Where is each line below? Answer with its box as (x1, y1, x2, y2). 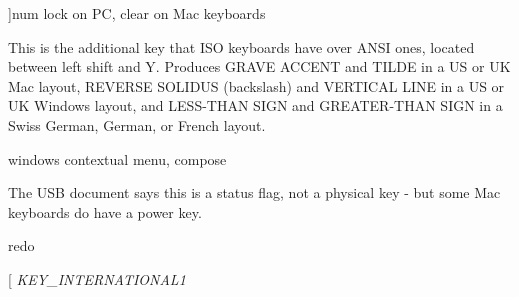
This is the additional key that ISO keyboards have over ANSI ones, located (8, 36, 475, 57)
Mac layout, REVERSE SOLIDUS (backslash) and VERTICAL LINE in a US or (8, 75, 505, 96)
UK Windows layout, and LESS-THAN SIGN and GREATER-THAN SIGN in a (8, 95, 503, 116)
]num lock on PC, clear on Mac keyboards (8, 3, 266, 23)
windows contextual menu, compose (8, 148, 227, 169)
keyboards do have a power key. (8, 201, 202, 222)
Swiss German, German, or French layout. (8, 114, 266, 135)
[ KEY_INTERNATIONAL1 (8, 268, 186, 289)
